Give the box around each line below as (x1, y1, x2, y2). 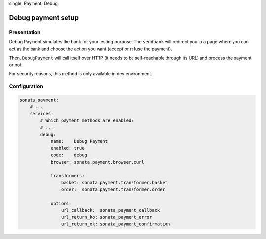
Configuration (9, 83, 44, 90)
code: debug (50, 152, 87, 158)
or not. (9, 62, 23, 68)
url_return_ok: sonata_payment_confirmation (61, 221, 170, 227)
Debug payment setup (9, 13, 79, 22)
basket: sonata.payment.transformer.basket (61, 180, 168, 185)
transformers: (50, 173, 85, 178)
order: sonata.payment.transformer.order (61, 187, 165, 192)
